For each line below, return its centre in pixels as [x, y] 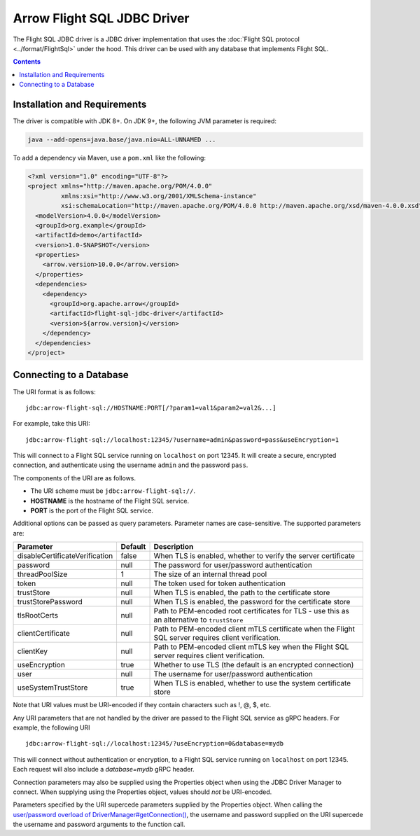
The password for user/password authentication [233, 565]
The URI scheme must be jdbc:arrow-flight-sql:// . [113, 491]
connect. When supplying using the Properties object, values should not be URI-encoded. [142, 792]
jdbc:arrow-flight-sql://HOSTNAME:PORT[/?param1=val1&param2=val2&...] [151, 407]
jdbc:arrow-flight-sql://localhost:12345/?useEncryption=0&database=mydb [155, 744]
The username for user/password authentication [233, 674]
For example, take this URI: [51, 424]
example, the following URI [51, 727]
